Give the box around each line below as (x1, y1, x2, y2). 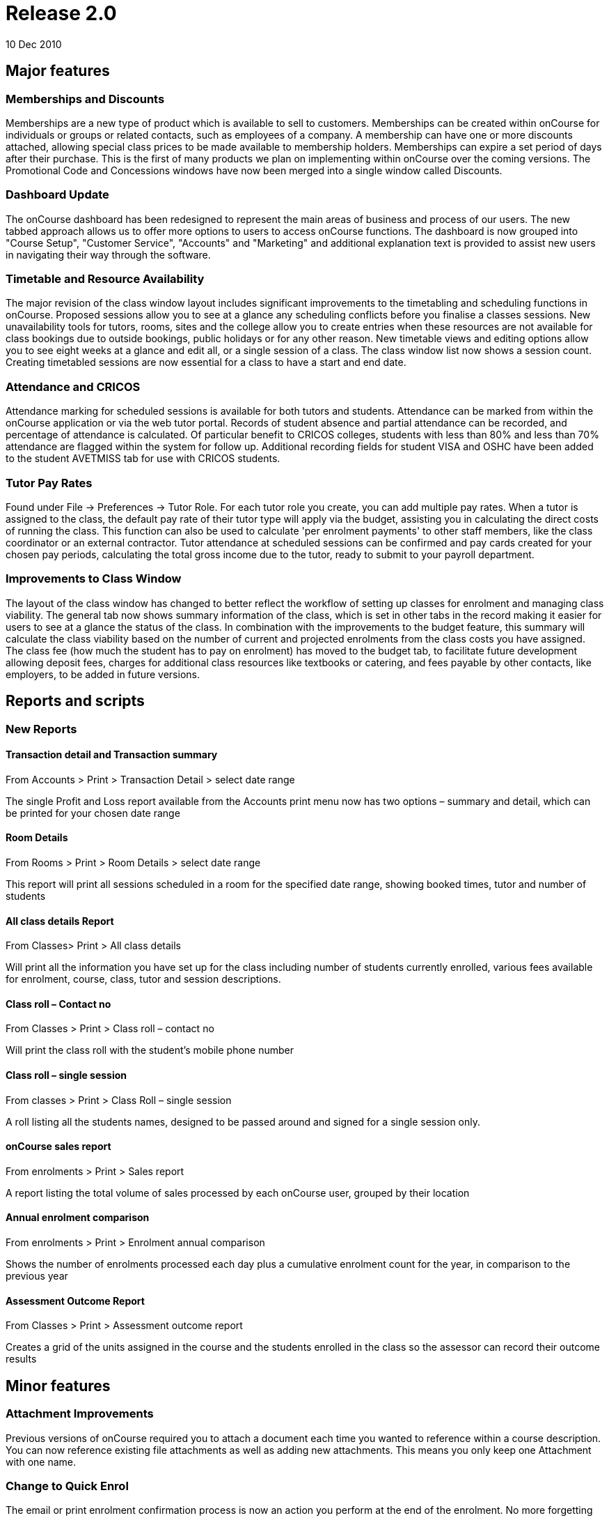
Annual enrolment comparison (6, 1211, 150, 1224)
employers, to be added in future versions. (6, 668, 200, 680)
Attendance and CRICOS (6, 379, 141, 394)
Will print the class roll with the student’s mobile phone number (6, 1044, 294, 1057)
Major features (6, 62, 110, 80)
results (6, 1353, 37, 1365)
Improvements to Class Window (6, 572, 182, 586)
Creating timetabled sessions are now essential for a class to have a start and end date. (6, 356, 406, 369)
